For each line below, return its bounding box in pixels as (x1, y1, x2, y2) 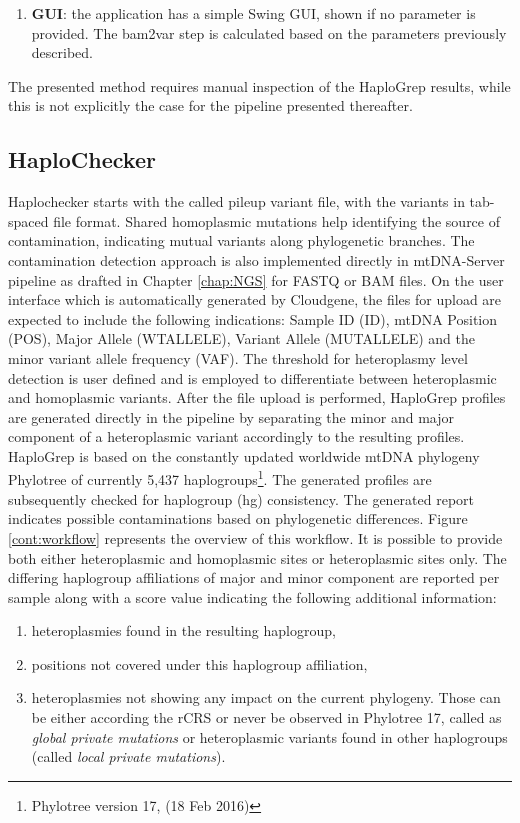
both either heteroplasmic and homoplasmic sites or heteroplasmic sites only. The (8, 547, 507, 568)
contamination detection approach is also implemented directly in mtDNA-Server (8, 249, 505, 270)
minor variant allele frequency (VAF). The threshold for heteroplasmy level (8, 347, 468, 368)
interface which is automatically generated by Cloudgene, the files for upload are (8, 289, 502, 310)
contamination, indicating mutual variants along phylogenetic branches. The (8, 230, 475, 251)
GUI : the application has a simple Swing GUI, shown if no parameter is (31, 3, 476, 23)
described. (31, 42, 93, 63)
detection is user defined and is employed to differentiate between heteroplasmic (8, 367, 497, 388)
